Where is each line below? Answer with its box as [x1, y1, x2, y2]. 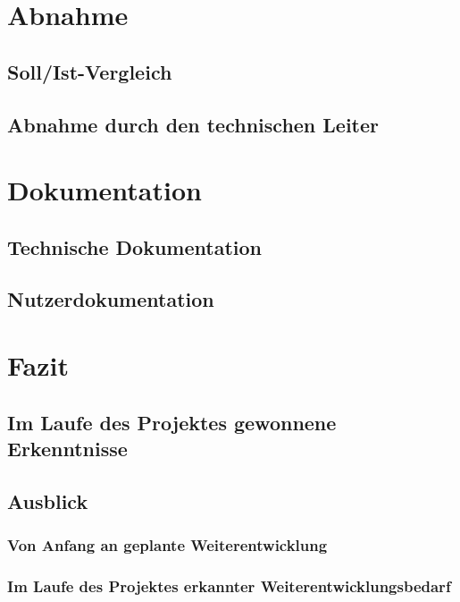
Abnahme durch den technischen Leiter [7, 110, 380, 138]
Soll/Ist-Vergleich [7, 57, 172, 85]
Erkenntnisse [7, 435, 128, 462]
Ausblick [7, 487, 88, 514]
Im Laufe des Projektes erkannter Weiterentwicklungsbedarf [7, 574, 451, 597]
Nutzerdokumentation [7, 285, 214, 313]
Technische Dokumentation [7, 233, 262, 260]
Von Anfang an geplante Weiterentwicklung [7, 534, 328, 556]
